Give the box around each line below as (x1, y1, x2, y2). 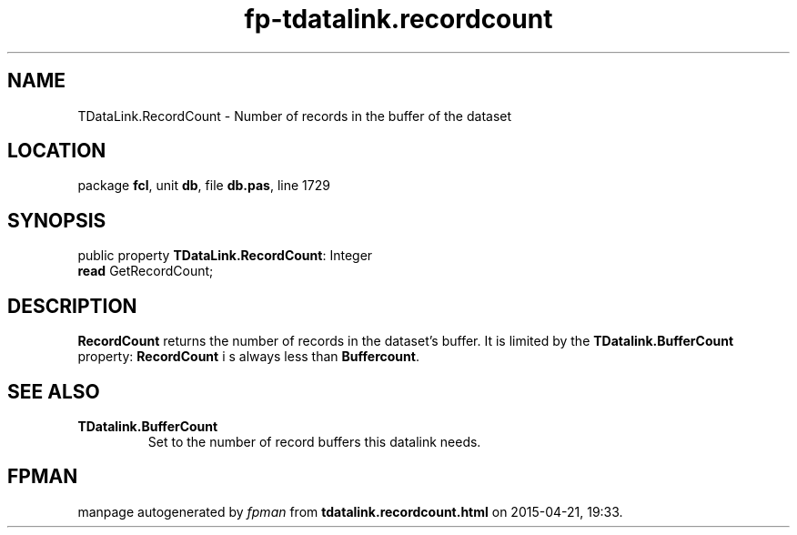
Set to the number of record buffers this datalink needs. (147, 433, 481, 449)
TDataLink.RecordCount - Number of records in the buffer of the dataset (77, 107, 512, 124)
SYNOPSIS (7, 208, 106, 232)
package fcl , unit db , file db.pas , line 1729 (77, 177, 330, 194)
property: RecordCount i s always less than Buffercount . (77, 348, 419, 365)
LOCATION (7, 139, 106, 163)
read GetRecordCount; (77, 263, 214, 279)
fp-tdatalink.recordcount (244, 4, 553, 35)
